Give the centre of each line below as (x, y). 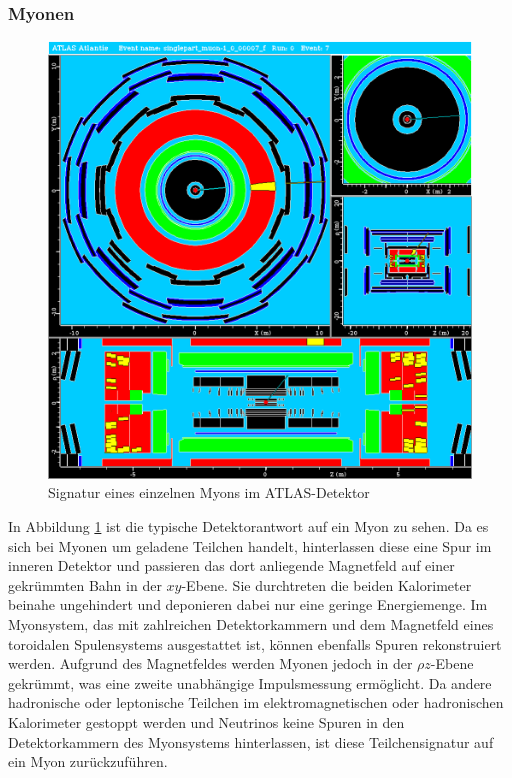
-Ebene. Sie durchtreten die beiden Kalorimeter (326, 584)
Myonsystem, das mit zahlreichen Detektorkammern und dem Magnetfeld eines (251, 624)
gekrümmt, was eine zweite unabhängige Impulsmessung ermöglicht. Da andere (250, 682)
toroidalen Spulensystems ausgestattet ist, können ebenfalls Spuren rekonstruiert (255, 643)
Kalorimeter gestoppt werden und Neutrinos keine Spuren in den (206, 722)
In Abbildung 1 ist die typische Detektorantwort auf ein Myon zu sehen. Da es (248, 526)
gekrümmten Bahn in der (85, 584)
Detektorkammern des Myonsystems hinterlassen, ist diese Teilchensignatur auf (251, 741)
